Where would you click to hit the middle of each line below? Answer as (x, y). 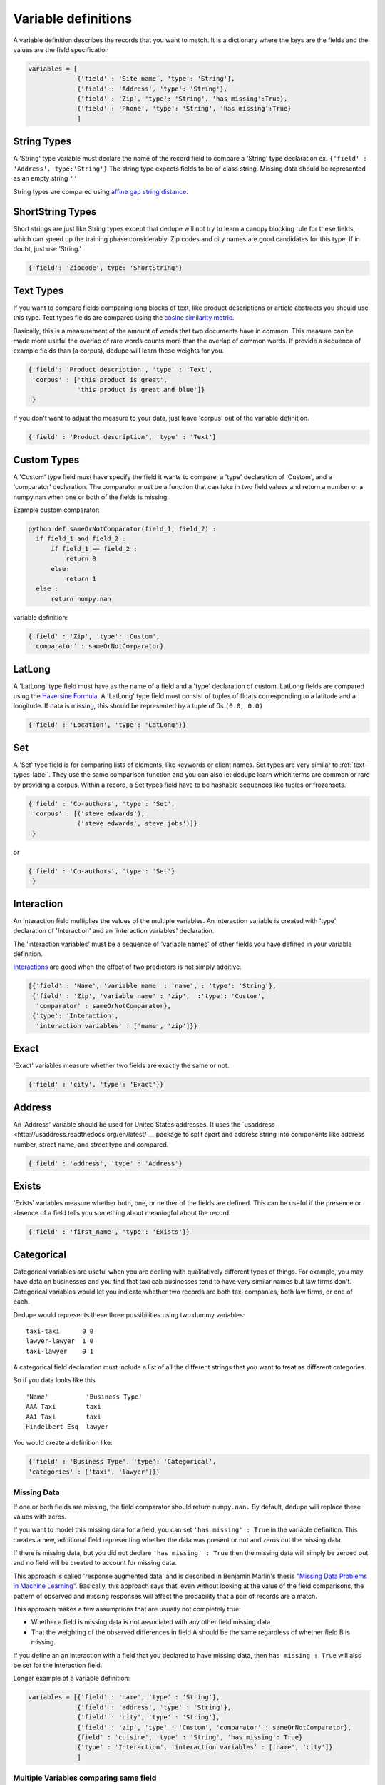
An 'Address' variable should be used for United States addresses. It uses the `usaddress (144, 1124)
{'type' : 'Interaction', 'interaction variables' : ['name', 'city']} (205, 1747)
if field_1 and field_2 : (81, 539)
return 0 (81, 559)
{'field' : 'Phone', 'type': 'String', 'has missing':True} (184, 109)
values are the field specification (61, 49)
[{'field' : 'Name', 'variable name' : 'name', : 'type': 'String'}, (152, 986)
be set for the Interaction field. (58, 1665)
